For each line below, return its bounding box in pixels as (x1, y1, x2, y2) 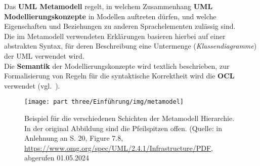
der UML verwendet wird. (4, 50, 84, 61)
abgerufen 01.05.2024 (24, 152, 90, 163)
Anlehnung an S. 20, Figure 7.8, (24, 133, 123, 143)
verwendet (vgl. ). (4, 80, 60, 91)
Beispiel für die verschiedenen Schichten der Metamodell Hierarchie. (24, 113, 235, 123)
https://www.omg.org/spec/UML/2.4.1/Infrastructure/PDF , (24, 142, 213, 153)
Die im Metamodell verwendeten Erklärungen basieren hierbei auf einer (4, 30, 226, 41)
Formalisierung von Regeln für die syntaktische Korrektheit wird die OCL (4, 70, 235, 81)
